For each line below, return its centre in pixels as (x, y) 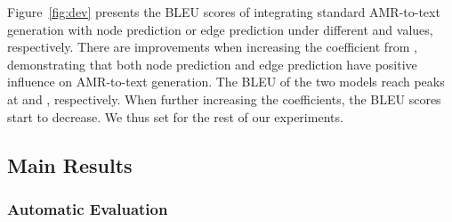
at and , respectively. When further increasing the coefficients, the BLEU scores (224, 99)
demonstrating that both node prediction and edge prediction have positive (212, 64)
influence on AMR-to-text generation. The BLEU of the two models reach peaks (226, 82)
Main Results (70, 164)
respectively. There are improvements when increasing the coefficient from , (212, 47)
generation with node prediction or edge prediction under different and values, (220, 29)
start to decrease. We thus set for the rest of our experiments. (175, 116)
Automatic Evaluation (88, 208)
